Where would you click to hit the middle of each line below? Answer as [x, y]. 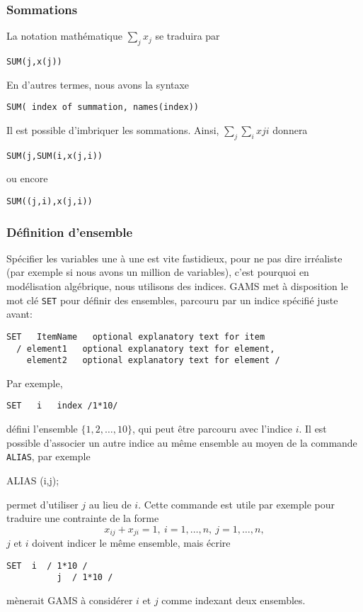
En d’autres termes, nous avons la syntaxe [98, 84]
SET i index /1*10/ [62, 406]
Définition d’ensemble [70, 232]
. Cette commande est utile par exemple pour [236, 504]
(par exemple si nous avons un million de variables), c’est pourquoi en [158, 272]
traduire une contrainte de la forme [83, 518]
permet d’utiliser [42, 504]
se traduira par [188, 36]
